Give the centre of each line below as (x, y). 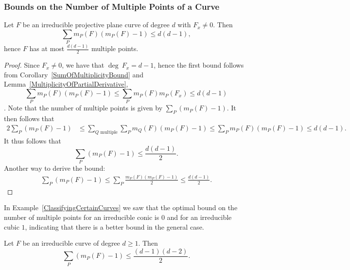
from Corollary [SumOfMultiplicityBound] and (74, 74)
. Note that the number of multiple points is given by (83, 108)
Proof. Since (22, 65)
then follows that (29, 118)
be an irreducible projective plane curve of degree (96, 25)
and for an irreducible (199, 217)
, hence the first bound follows (199, 65)
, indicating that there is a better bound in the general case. (114, 226)
